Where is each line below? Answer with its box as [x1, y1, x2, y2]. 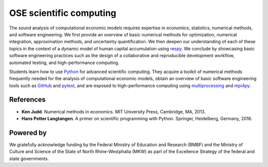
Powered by [9, 128, 47, 137]
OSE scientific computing [9, 7, 117, 18]
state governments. [9, 156, 49, 162]
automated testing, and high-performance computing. [9, 60, 120, 66]
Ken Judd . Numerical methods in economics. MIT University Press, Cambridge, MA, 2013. [21, 108, 206, 114]
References [9, 95, 46, 104]
